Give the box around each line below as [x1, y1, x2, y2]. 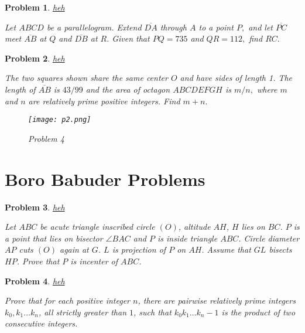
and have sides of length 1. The [180, 72, 293, 84]
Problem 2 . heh [5, 52, 65, 64]
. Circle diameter [238, 232, 300, 244]
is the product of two [221, 305, 296, 318]
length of [5, 83, 36, 95]
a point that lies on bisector [5, 232, 103, 244]
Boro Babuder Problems [5, 167, 205, 191]
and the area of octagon [85, 83, 170, 95]
